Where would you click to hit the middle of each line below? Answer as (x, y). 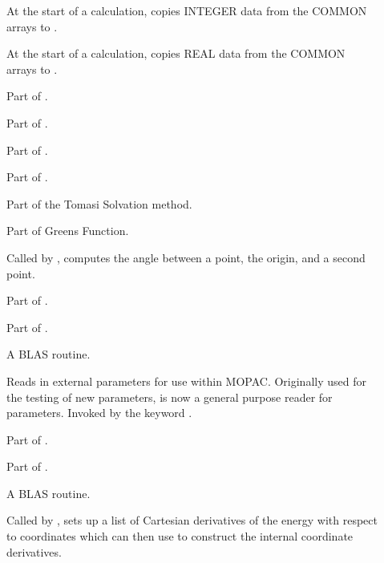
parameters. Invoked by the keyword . (99, 413)
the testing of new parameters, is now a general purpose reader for (170, 397)
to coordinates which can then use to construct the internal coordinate (180, 536)
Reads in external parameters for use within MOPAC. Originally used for (186, 381)
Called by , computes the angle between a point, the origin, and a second (186, 257)
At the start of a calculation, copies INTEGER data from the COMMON (187, 10)
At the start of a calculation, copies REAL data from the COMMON (176, 53)
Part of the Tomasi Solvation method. (99, 203)
